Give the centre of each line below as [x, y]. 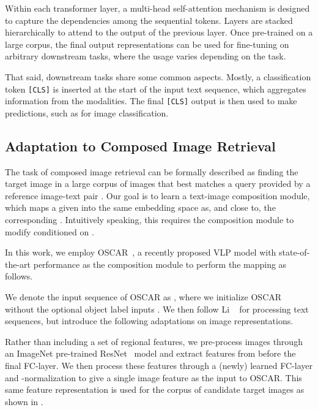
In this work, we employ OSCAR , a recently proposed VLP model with [141, 252]
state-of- [294, 252]
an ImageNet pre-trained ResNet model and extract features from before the [150, 353]
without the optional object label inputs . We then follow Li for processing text [157, 309]
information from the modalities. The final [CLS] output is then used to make [151, 101]
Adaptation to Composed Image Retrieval [140, 146]
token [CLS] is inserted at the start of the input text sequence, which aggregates [156, 89]
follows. [19, 276]
